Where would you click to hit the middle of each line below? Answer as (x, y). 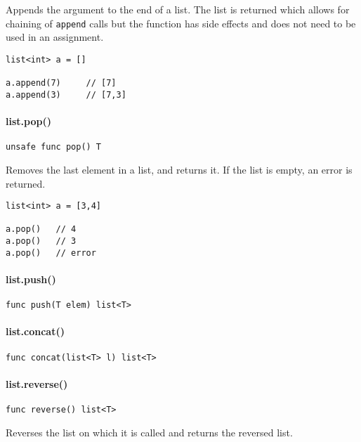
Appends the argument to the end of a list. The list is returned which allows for (178, 9)
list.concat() (35, 331)
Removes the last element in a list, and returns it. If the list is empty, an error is (179, 169)
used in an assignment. (55, 37)
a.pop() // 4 (41, 229)
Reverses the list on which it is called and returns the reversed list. (149, 432)
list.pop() (28, 121)
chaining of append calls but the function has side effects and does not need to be (181, 23)
